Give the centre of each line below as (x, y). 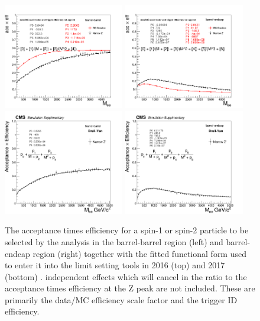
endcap (17, 253)
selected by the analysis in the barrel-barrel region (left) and (114, 241)
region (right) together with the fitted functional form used (139, 253)
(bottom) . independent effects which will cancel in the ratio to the (126, 276)
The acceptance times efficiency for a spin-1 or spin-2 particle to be (127, 230)
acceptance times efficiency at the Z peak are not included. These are (130, 288)
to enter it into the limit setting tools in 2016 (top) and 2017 (115, 265)
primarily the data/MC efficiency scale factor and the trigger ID (121, 299)
